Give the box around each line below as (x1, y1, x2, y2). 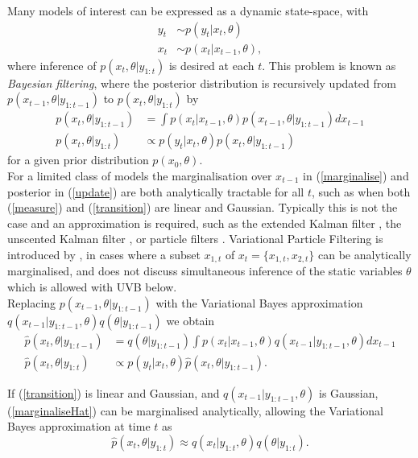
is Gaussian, (318, 384, 379, 401)
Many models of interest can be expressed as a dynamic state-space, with (7, 2, 369, 19)
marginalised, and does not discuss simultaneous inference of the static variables (7, 262, 403, 279)
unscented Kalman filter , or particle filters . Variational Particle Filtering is (7, 230, 383, 247)
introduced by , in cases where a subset (7, 246, 201, 262)
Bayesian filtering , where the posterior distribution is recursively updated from (7, 74, 396, 91)
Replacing (7, 294, 56, 311)
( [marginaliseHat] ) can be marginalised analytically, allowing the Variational (7, 402, 384, 419)
